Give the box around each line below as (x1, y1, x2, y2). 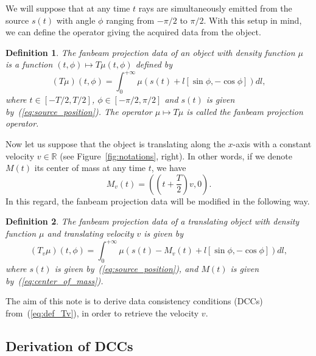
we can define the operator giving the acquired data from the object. (5, 26, 261, 38)
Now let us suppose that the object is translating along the (5, 138, 225, 150)
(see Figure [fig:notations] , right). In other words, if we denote (60, 149, 292, 162)
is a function (5, 58, 53, 71)
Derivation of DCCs (5, 336, 133, 355)
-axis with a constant (233, 138, 312, 150)
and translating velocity (47, 227, 134, 240)
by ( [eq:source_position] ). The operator (5, 105, 152, 117)
